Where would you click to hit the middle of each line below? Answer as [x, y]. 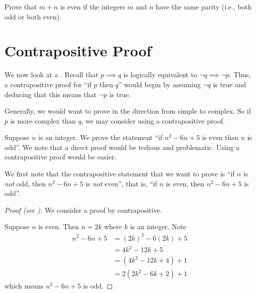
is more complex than [43, 120]
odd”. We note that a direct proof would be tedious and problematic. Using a [122, 147]
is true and [229, 84]
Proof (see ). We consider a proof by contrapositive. [83, 210]
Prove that [21, 6]
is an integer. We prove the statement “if [100, 137]
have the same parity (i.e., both [204, 6]
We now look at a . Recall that [51, 74]
